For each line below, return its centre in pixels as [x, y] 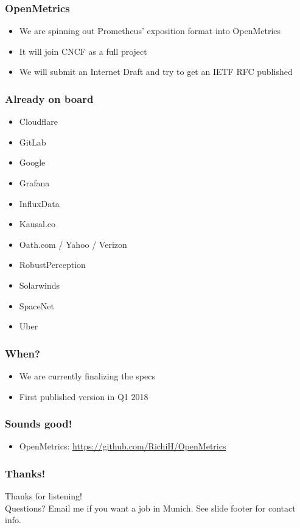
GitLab [33, 142]
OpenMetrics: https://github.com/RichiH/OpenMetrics [123, 446]
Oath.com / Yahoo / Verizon [73, 244]
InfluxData [39, 203]
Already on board [49, 98]
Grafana [34, 183]
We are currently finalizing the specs [87, 375]
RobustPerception [52, 265]
